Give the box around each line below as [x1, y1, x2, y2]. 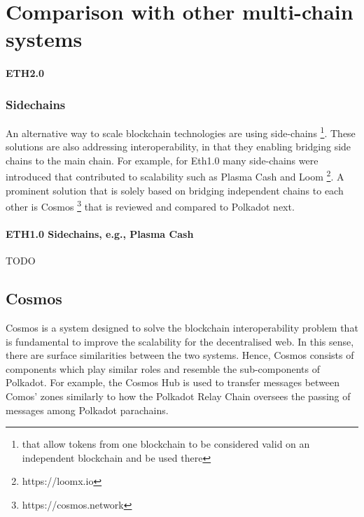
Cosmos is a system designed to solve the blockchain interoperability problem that [6, 320, 358, 335]
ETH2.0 [6, 66, 44, 80]
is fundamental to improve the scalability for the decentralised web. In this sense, [6, 334, 354, 348]
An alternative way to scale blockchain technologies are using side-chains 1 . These [6, 123, 356, 140]
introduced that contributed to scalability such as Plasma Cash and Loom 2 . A [6, 167, 344, 184]
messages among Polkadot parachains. [6, 402, 169, 417]
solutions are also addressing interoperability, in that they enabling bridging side [6, 139, 351, 154]
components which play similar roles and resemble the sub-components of [6, 361, 320, 376]
